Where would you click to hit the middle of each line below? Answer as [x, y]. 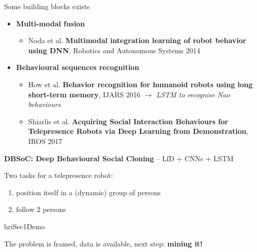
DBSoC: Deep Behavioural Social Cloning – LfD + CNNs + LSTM [119, 158]
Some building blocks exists [47, 6]
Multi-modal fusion [50, 23]
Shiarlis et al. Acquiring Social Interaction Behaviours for [128, 121]
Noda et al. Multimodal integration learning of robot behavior [137, 40]
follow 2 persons [41, 209]
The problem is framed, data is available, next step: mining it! [104, 243]
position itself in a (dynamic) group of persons [88, 192]
